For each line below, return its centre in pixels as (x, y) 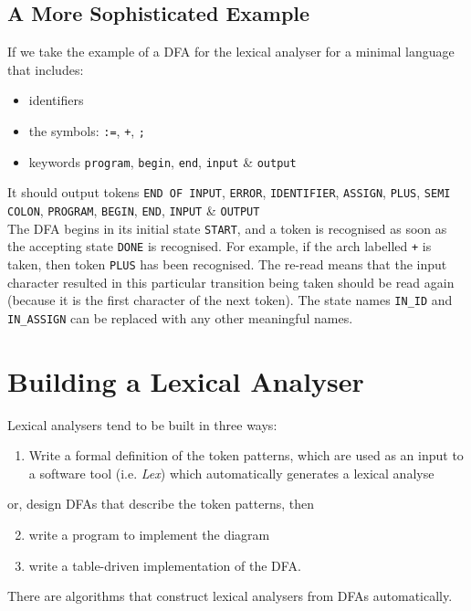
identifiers (56, 100)
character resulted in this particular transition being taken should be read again (231, 282)
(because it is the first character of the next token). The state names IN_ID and (230, 300)
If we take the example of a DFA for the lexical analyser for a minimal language (231, 52)
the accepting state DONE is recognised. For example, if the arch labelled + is (220, 246)
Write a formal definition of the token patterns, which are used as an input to (246, 455)
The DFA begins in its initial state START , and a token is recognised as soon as (227, 228)
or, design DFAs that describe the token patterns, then (161, 504)
